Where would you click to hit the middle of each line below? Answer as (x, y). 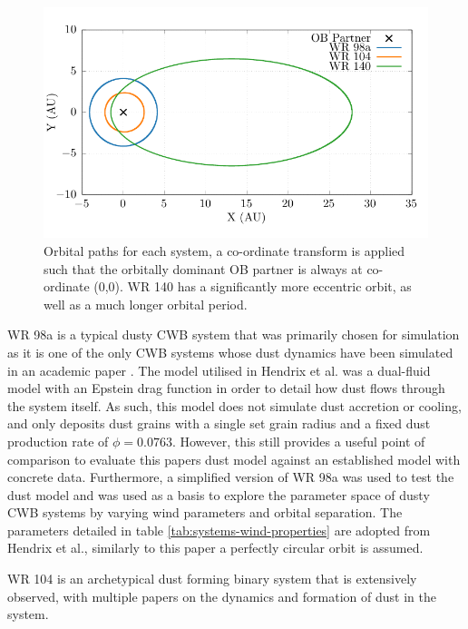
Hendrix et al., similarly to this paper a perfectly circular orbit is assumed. (215, 548)
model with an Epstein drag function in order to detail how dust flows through (226, 388)
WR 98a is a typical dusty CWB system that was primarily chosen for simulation (234, 334)
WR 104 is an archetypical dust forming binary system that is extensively (212, 579)
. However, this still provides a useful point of (298, 441)
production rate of (58, 441)
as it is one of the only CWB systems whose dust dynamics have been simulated (230, 352)
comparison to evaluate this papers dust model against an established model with (234, 459)
